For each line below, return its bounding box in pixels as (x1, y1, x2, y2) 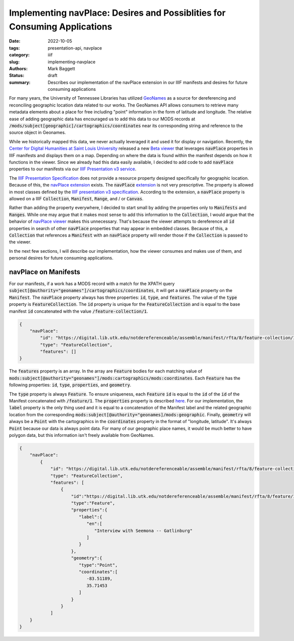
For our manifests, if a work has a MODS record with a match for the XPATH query (9, 280, 175, 287)
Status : (9, 73, 24, 79)
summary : (9, 79, 31, 85)
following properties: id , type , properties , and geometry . (9, 382, 132, 388)
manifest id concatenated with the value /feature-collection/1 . (9, 308, 148, 314)
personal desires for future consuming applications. (9, 255, 114, 261)
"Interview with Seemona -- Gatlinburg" (94, 528, 193, 534)
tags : (9, 45, 20, 51)
